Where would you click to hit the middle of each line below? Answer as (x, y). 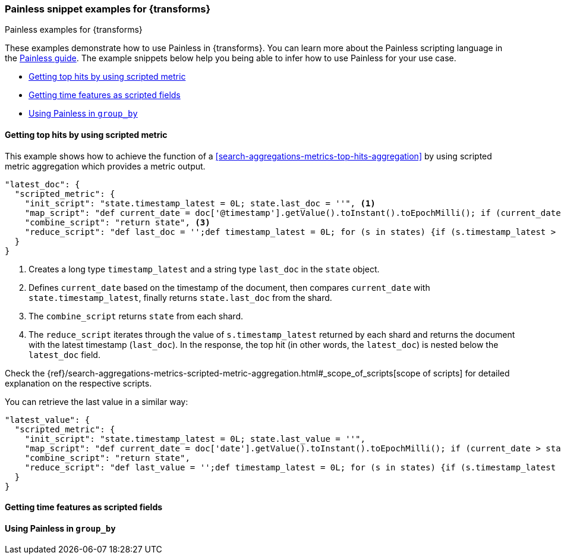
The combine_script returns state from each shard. (136, 316)
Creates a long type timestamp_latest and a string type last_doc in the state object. (204, 269)
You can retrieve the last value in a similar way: (97, 401)
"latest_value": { (48, 420)
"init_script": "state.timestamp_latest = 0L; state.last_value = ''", (195, 439)
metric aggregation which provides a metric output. (105, 166)
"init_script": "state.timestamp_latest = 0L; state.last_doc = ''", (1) (200, 203)
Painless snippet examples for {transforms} (108, 9)
